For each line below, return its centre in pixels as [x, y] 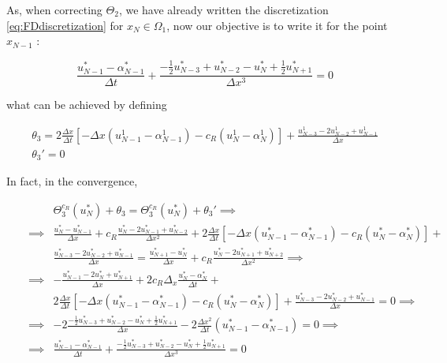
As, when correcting [54, 9]
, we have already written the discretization [223, 9]
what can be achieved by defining [87, 105]
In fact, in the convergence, [72, 181]
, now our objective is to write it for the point [277, 25]
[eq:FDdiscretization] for [65, 25]
